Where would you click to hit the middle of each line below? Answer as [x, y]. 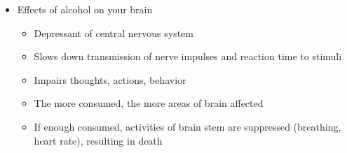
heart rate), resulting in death [98, 140]
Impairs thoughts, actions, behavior [110, 79]
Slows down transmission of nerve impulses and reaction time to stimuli [188, 56]
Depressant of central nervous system [114, 32]
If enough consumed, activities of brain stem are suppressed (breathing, [188, 126]
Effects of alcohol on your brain [85, 9]
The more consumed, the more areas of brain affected [149, 103]
